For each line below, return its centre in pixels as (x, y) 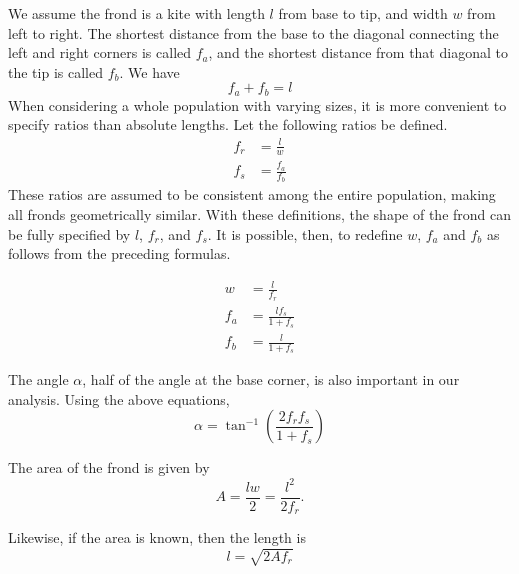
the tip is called (55, 71)
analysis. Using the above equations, (119, 398)
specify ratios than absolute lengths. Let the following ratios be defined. (228, 124)
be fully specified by (69, 233)
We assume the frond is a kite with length (136, 13)
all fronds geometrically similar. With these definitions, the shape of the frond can (260, 213)
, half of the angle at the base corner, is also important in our (271, 379)
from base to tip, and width (363, 13)
